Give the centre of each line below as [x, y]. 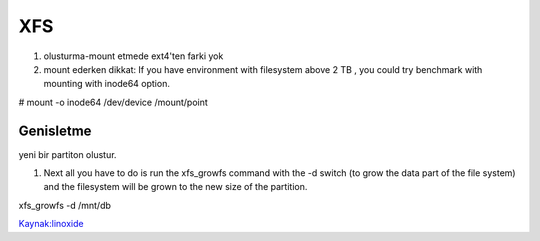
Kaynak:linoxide [51, 224]
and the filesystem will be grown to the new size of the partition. [175, 187]
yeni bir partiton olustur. [67, 154]
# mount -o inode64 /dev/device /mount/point [113, 102]
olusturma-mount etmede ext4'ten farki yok [133, 56]
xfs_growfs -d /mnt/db [65, 205]
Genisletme [55, 130]
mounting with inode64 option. [106, 84]
